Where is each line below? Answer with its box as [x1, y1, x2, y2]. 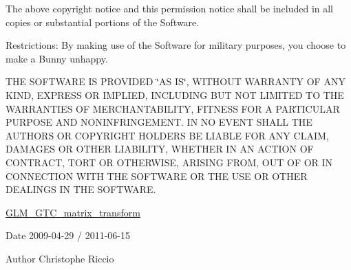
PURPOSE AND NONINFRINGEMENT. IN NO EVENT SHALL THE [6, 115, 312, 129]
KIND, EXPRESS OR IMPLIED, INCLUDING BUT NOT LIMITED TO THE [6, 87, 344, 102]
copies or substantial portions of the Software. [6, 14, 200, 29]
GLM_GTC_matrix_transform [6, 205, 140, 219]
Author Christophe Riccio [6, 251, 114, 265]
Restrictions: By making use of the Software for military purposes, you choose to [6, 38, 346, 52]
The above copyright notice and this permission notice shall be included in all [6, 1, 334, 15]
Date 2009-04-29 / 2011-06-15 [6, 228, 130, 243]
